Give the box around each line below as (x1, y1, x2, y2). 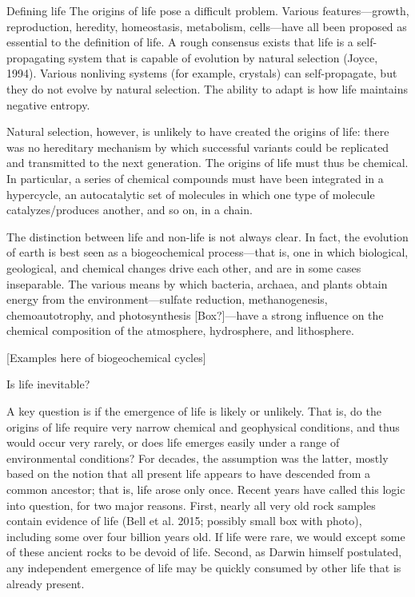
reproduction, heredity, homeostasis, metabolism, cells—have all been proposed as (6, 18, 407, 34)
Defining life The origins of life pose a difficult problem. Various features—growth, (6, 2, 409, 18)
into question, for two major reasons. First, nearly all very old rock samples (6, 496, 376, 513)
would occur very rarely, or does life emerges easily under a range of (6, 434, 340, 451)
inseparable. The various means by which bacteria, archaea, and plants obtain (6, 275, 388, 292)
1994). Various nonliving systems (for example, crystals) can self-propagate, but (6, 65, 397, 82)
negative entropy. (6, 96, 90, 113)
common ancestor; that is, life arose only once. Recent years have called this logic (6, 481, 405, 498)
